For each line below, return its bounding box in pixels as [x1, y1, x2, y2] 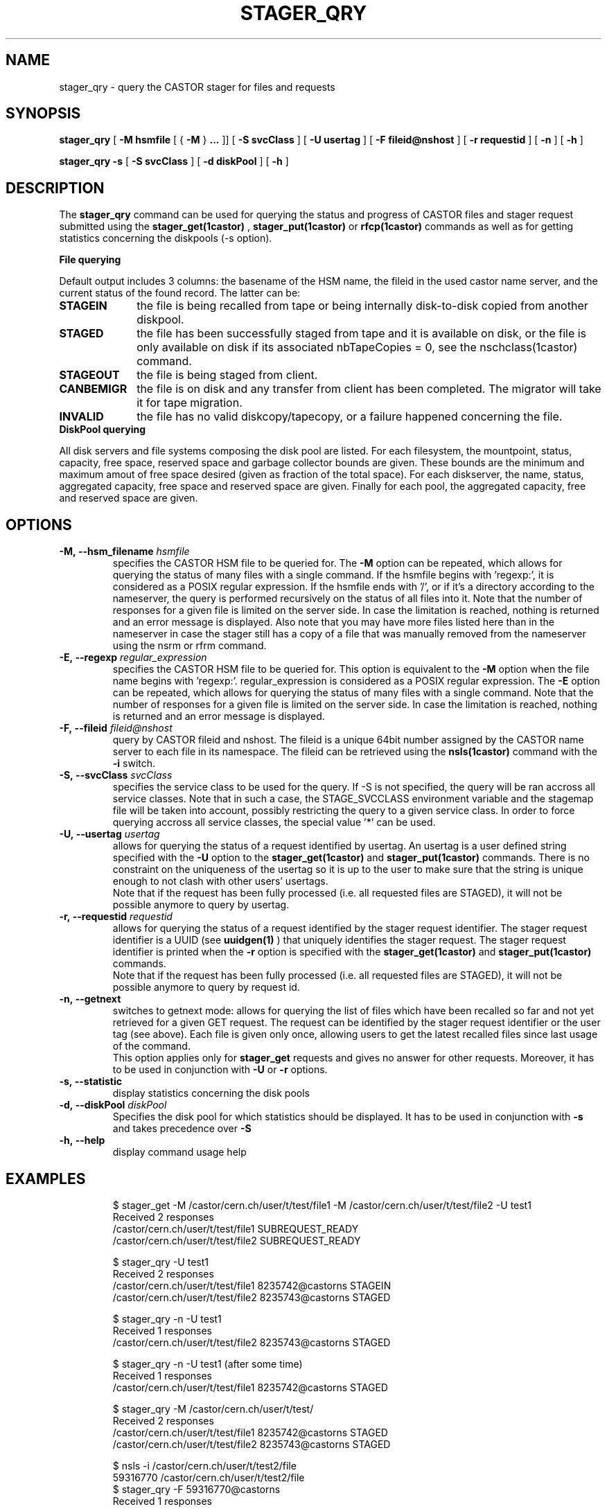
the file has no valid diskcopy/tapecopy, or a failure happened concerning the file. [137, 409, 563, 424]
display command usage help [112, 1146, 247, 1158]
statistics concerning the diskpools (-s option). [59, 232, 272, 245]
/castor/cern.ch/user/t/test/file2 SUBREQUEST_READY [112, 1234, 361, 1246]
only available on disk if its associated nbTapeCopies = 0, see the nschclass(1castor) [137, 340, 578, 355]
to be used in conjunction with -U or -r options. [112, 1064, 328, 1076]
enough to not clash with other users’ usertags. [112, 875, 328, 888]
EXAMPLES [6, 1170, 86, 1188]
